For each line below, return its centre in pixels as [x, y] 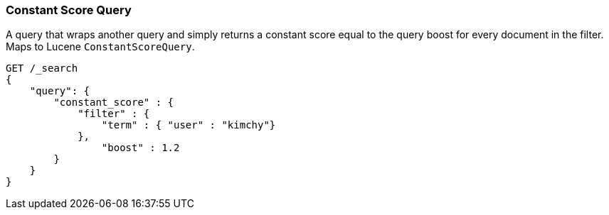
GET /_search [42, 68]
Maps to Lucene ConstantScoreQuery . [100, 47]
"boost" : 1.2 [141, 148]
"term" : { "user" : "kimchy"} [189, 125]
